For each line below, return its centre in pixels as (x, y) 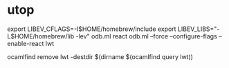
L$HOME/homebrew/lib (41, 36)
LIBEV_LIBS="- (199, 29)
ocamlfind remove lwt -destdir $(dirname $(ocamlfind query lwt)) (100, 56)
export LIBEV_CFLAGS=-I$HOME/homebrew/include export (92, 29)
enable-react (26, 43)
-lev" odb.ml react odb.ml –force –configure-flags (147, 36)
